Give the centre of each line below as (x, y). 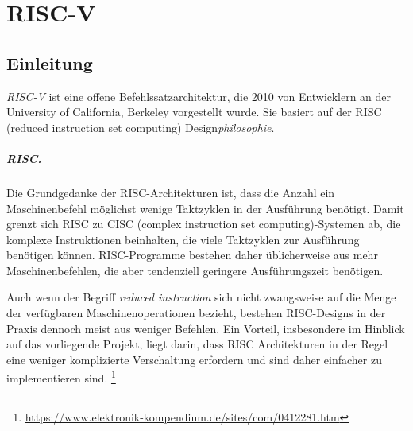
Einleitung (50, 62)
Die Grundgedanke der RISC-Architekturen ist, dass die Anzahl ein (171, 192)
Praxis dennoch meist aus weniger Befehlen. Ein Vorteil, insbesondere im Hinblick (206, 328)
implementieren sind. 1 (61, 377)
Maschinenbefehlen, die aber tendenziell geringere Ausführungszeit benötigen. (195, 270)
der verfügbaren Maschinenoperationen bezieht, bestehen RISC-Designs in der (196, 313)
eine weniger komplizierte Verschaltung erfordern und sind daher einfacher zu (194, 359)
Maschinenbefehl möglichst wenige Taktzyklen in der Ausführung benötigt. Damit (205, 208)
